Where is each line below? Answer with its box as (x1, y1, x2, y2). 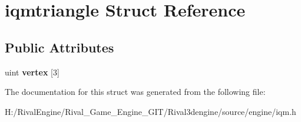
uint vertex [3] (5, 65, 59, 78)
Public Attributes (5, 38, 114, 56)
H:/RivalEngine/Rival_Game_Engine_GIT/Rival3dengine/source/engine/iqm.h (5, 105, 296, 117)
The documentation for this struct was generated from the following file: (5, 85, 266, 98)
